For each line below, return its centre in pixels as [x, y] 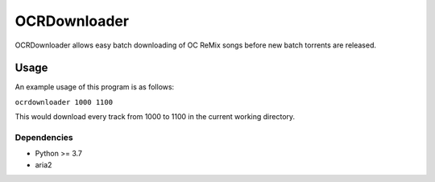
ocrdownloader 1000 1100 [64, 102]
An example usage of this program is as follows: [95, 87]
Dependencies [44, 137]
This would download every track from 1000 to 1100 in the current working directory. [155, 117]
